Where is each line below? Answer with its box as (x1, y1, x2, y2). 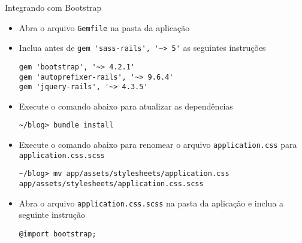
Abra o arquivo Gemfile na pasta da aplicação (19, 21, 190, 34)
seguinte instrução (19, 208, 86, 221)
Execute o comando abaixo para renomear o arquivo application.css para (19, 138, 297, 151)
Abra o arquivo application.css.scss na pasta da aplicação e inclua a (19, 196, 284, 209)
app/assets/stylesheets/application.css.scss (19, 180, 204, 189)
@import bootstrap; (19, 230, 96, 238)
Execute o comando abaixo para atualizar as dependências (19, 99, 233, 112)
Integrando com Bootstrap (5, 1, 102, 13)
